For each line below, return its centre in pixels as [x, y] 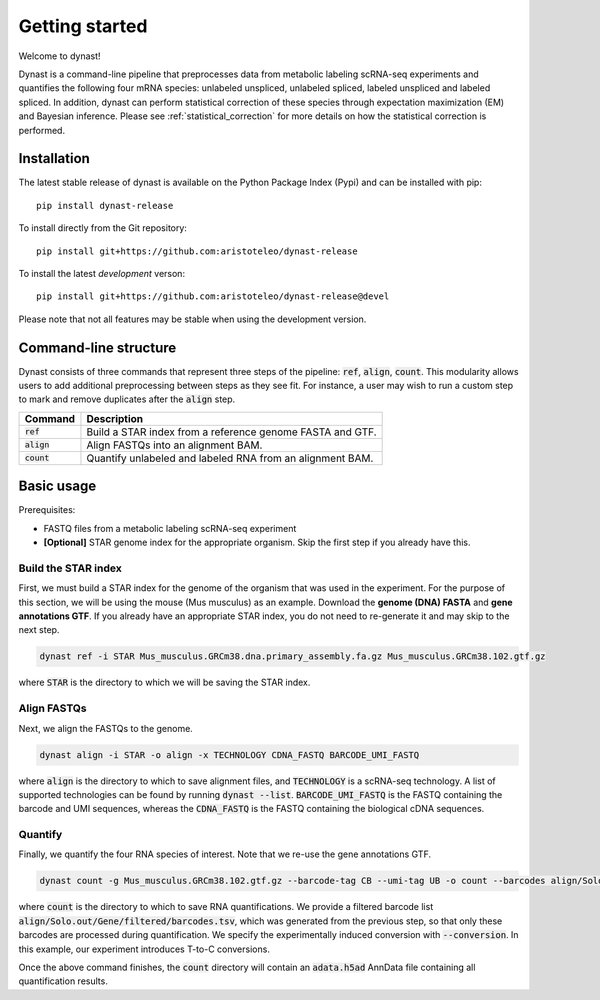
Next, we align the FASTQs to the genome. [106, 728]
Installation [54, 158]
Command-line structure [97, 347]
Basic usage [57, 486]
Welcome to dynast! [59, 56]
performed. [41, 130]
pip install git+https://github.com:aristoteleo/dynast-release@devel [213, 296]
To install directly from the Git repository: [102, 228]
